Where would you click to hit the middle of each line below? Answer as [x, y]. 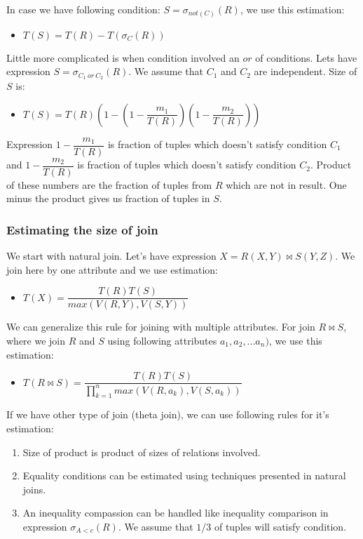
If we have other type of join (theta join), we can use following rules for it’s [168, 414]
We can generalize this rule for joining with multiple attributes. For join [161, 327]
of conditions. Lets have [306, 57]
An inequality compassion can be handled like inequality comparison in [176, 513]
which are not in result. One [286, 184]
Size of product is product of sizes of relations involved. [142, 452]
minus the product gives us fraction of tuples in [108, 198]
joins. [34, 489]
